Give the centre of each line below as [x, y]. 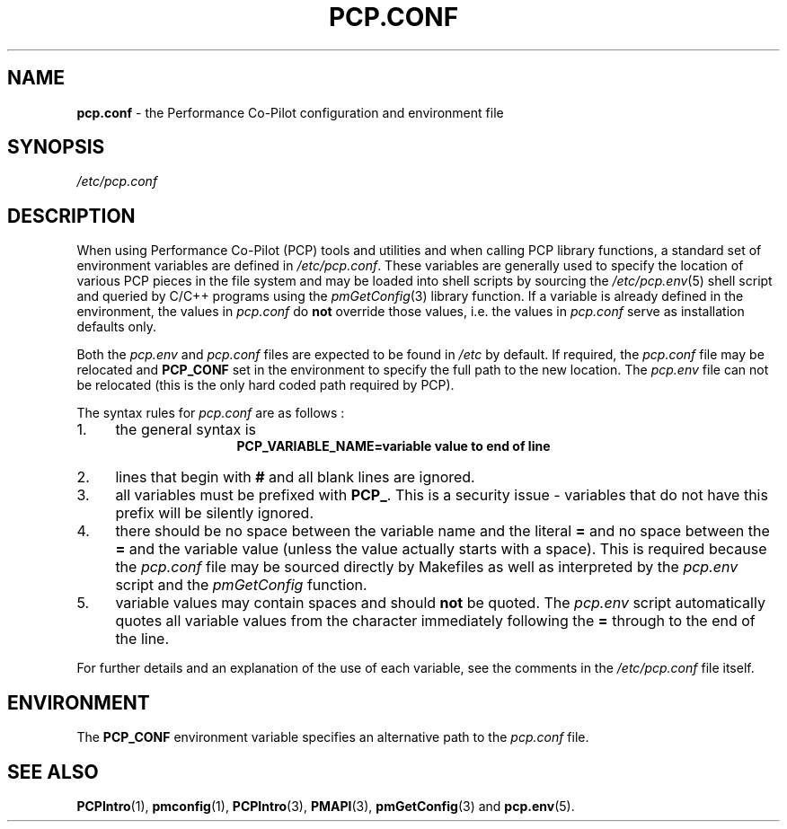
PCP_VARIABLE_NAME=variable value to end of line [393, 446]
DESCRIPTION [71, 216]
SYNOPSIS [56, 147]
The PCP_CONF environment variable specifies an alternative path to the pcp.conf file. [333, 737]
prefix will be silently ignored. [215, 513]
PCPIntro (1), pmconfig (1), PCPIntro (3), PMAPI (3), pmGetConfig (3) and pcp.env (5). [326, 806]
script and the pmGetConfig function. [241, 585]
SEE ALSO [53, 772]
